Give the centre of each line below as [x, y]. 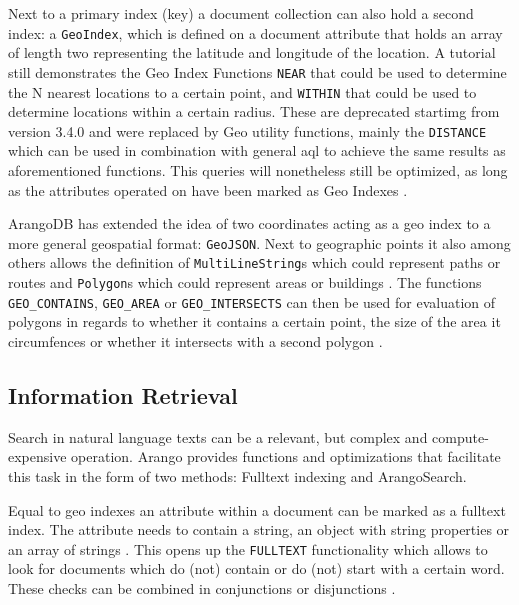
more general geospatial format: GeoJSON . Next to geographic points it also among [259, 242]
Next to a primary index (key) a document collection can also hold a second [241, 13]
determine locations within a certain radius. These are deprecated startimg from [254, 111]
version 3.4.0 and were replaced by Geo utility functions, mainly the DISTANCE [247, 130]
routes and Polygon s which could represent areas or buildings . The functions [245, 282]
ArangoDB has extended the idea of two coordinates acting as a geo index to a [249, 223]
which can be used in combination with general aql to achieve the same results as [257, 150]
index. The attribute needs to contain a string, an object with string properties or [259, 529]
